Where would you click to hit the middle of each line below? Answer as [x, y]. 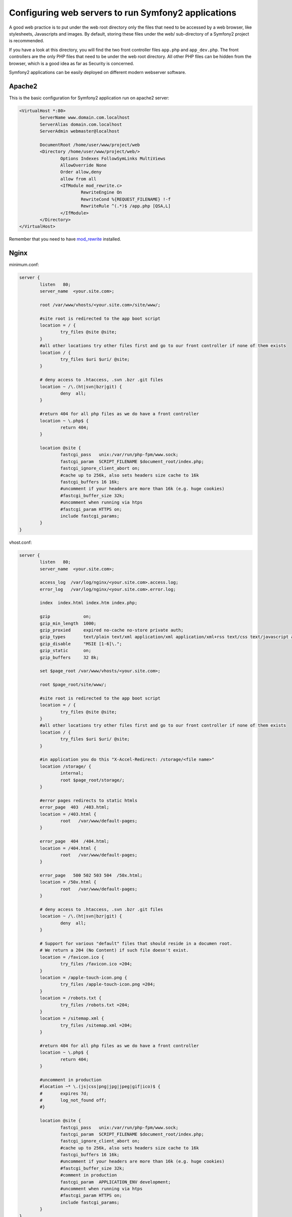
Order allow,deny [81, 172]
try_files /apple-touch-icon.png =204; [108, 984]
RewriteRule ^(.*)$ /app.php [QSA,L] [126, 206]
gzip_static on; [65, 651]
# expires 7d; [64, 1093]
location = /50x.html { [68, 882]
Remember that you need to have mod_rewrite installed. [65, 239]
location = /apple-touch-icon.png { [83, 977]
